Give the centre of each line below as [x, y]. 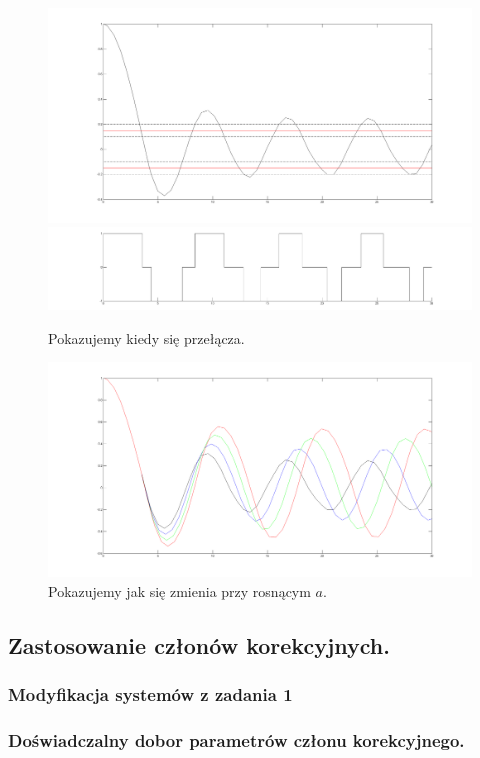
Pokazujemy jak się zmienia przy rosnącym [179, 590]
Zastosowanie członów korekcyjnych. [199, 644]
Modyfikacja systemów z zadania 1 [150, 693]
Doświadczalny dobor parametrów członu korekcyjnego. [236, 739]
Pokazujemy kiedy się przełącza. [146, 337]
